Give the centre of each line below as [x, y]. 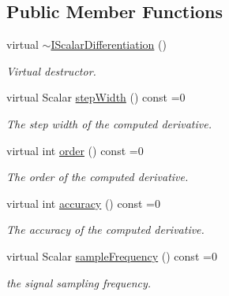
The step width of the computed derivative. [109, 123]
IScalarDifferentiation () [109, 44]
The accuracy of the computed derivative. [105, 229]
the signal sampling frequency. [79, 282]
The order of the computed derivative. [98, 177]
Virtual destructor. [51, 70]
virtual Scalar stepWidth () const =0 [96, 97]
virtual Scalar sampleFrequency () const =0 [112, 255]
